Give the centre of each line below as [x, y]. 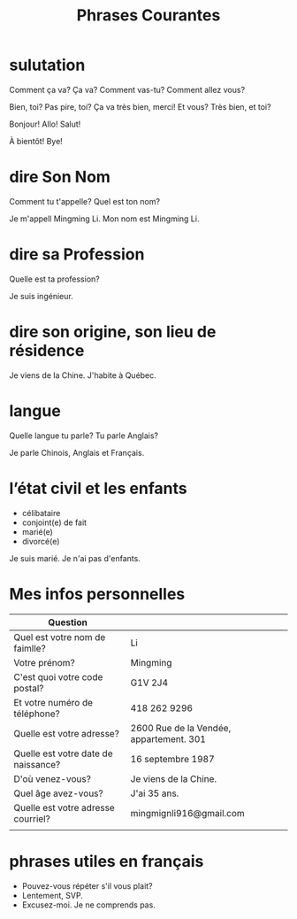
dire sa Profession [77, 255]
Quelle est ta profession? [54, 279]
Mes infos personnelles [97, 594]
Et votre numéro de [53, 702]
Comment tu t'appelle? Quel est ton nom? [85, 201]
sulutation [47, 65]
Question [68, 622]
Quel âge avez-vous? [58, 793]
